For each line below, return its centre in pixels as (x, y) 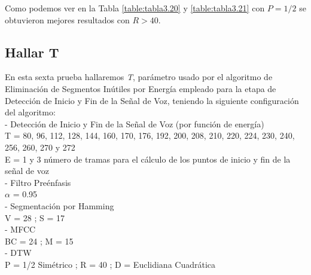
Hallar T (32, 52)
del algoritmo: (30, 112)
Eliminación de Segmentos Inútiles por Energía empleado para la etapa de (141, 88)
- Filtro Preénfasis (38, 182)
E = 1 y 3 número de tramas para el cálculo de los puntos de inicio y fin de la (148, 159)
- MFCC (20, 229)
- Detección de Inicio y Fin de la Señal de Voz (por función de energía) (135, 123)
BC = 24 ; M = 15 (39, 241)
